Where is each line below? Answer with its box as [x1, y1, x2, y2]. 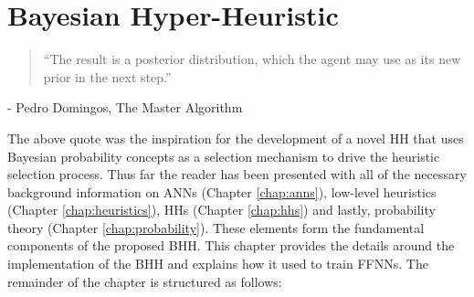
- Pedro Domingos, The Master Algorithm [7, 98, 243, 117]
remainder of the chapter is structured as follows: [7, 271, 282, 291]
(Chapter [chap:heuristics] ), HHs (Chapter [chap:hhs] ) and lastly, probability [7, 200, 436, 219]
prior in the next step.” [43, 67, 172, 86]
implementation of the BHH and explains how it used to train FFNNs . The [7, 254, 428, 273]
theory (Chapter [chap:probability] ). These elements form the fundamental [7, 217, 425, 237]
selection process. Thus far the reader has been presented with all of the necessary [7, 164, 467, 184]
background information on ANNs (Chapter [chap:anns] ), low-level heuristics [7, 182, 437, 201]
